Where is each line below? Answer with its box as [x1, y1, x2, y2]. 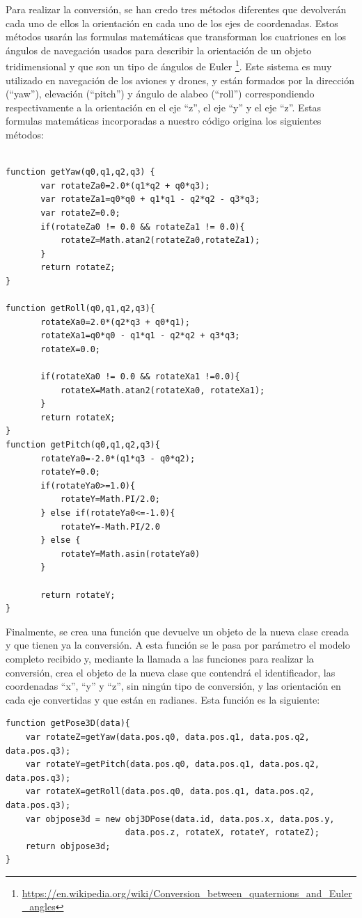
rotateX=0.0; [40, 344, 101, 354]
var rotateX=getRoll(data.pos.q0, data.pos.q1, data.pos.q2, [25, 786, 315, 797]
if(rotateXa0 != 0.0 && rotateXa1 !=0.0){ [40, 372, 240, 382]
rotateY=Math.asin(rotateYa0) [60, 548, 200, 559]
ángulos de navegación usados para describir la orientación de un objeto [6, 42, 312, 57]
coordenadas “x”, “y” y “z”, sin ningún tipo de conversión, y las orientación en [6, 679, 341, 693]
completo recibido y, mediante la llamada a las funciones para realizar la [6, 651, 314, 665]
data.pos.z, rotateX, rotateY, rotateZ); [125, 828, 320, 838]
